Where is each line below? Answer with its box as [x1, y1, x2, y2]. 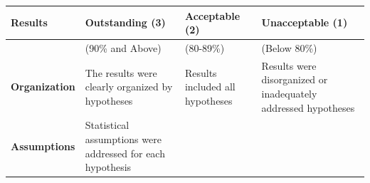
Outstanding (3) [85, 15, 166, 30]
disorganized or [261, 72, 328, 87]
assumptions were [85, 132, 162, 146]
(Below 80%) [261, 40, 317, 55]
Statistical [85, 117, 129, 132]
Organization [11, 79, 75, 94]
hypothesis [85, 160, 132, 174]
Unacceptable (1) [261, 15, 348, 30]
